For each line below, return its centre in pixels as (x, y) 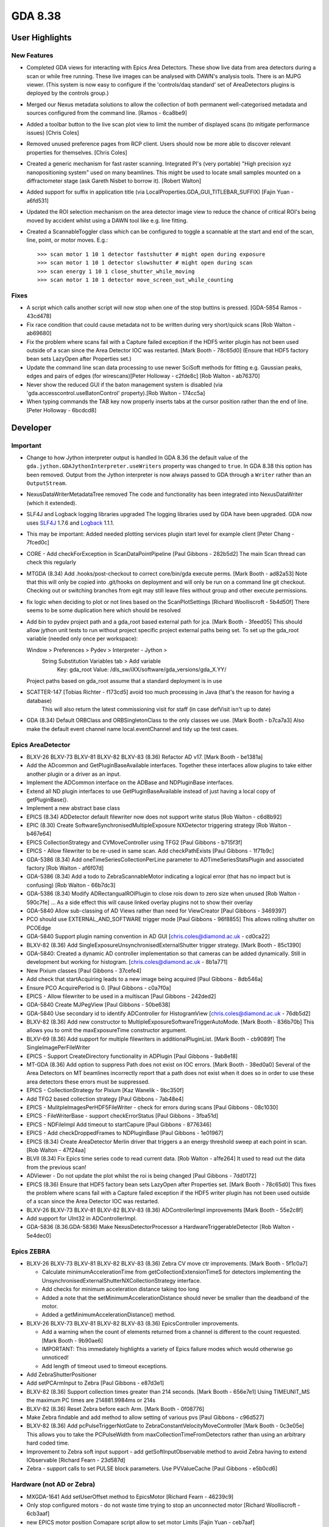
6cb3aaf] (38, 1514)
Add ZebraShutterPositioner (62, 1375)
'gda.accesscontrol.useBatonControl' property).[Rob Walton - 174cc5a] (116, 393)
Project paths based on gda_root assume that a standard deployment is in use (124, 680)
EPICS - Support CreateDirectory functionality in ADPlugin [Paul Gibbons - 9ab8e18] (132, 1056)
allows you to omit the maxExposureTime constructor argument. (107, 1030)
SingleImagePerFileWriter (58, 1048)
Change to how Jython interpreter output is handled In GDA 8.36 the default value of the (137, 457)
